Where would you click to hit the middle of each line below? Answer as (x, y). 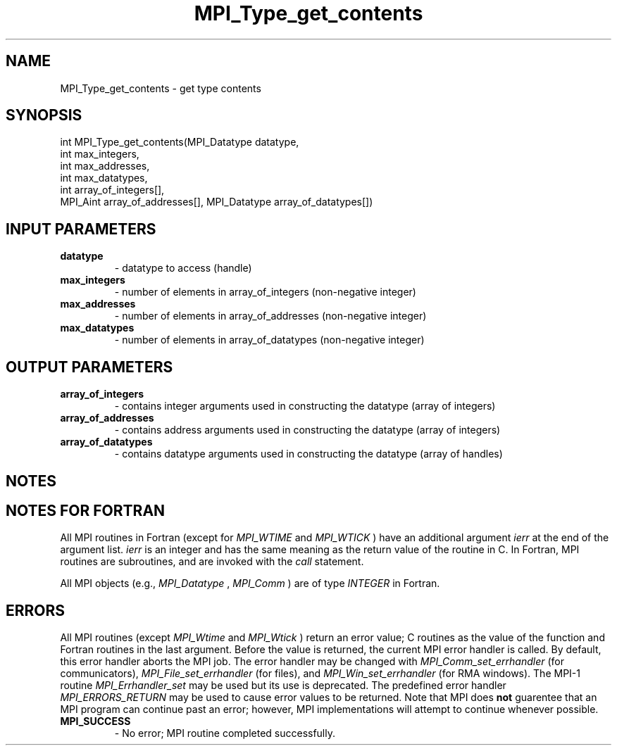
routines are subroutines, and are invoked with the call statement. (212, 562)
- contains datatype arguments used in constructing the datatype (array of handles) (308, 454)
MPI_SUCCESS (95, 721)
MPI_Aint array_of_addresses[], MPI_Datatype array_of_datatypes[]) (217, 202)
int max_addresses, (105, 166)
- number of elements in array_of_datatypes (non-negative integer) (269, 340)
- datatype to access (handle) (183, 268)
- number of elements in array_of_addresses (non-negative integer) (270, 316)
